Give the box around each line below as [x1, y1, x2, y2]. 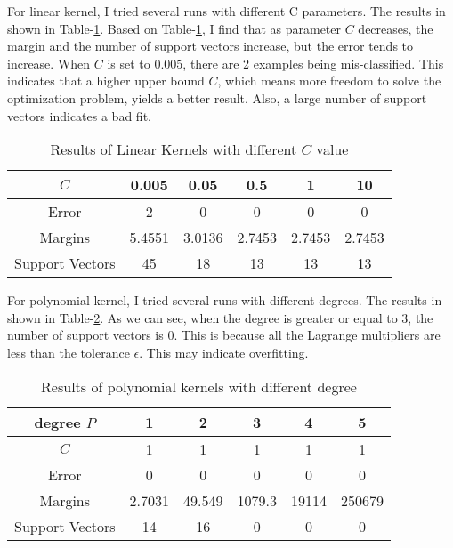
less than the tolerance [7, 342, 130, 361]
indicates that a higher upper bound [7, 71, 205, 90]
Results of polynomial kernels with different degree [41, 375, 357, 397]
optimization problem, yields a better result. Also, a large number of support [7, 88, 427, 107]
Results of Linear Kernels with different [50, 139, 297, 160]
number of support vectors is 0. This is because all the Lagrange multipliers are [7, 326, 441, 344]
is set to [107, 53, 150, 72]
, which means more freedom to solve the [217, 71, 441, 90]
